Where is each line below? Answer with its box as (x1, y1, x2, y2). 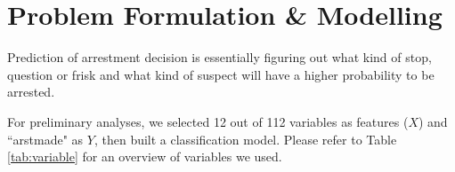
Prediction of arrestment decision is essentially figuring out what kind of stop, (7, 48, 432, 66)
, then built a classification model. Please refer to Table (93, 129, 397, 148)
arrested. (7, 82, 55, 101)
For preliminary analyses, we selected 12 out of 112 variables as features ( (7, 112, 409, 130)
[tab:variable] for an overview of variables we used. (7, 147, 282, 166)
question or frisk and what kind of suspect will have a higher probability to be (7, 65, 435, 83)
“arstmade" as (7, 129, 84, 148)
